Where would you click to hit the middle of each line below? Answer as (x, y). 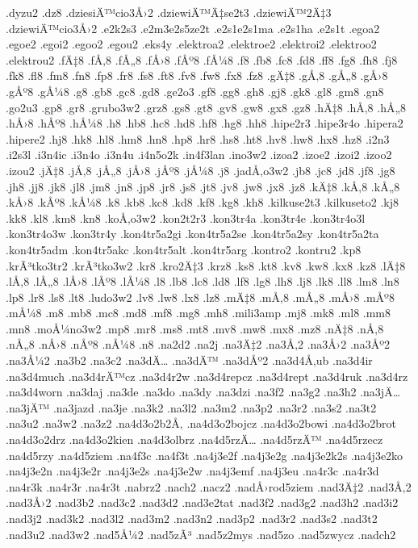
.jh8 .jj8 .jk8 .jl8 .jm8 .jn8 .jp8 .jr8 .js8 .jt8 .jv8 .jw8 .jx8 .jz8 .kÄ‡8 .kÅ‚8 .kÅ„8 (203, 186)
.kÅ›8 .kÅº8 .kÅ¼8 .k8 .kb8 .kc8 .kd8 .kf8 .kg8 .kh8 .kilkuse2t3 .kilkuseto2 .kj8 (203, 202)
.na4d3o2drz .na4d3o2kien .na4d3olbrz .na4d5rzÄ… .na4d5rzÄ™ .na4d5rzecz (194, 439)
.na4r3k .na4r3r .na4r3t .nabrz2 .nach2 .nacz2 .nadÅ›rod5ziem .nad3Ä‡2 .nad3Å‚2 (209, 486)
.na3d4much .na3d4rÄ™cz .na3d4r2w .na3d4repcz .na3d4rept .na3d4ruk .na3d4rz (207, 376)
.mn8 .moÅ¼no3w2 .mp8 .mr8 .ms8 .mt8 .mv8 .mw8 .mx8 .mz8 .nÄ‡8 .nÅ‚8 (195, 328)
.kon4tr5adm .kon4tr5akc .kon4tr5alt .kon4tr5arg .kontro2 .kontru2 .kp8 (184, 249)
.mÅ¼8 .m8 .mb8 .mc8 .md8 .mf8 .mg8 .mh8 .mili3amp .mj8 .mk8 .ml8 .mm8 (199, 313)
